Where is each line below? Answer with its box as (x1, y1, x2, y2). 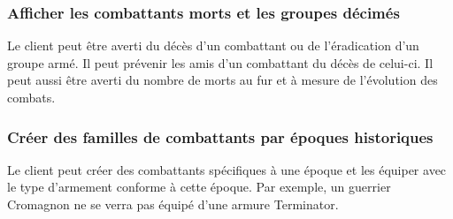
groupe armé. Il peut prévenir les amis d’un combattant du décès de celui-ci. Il (7, 53, 434, 72)
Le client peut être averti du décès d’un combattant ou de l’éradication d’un (7, 36, 419, 55)
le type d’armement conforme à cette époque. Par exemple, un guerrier (7, 177, 391, 196)
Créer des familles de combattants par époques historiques (7, 125, 434, 147)
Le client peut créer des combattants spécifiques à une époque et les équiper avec (7, 160, 447, 178)
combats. (7, 88, 56, 106)
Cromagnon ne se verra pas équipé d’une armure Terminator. (7, 195, 339, 213)
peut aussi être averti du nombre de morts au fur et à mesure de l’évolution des (7, 71, 438, 89)
